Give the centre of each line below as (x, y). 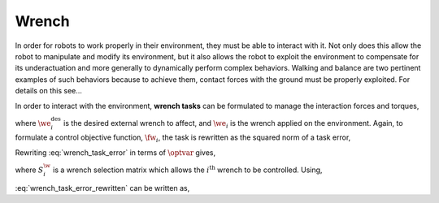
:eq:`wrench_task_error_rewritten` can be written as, (102, 188)
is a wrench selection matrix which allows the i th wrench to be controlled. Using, (188, 169)
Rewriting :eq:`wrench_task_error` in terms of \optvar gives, (115, 152)
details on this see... (49, 91)
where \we (33, 123)
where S (29, 170)
